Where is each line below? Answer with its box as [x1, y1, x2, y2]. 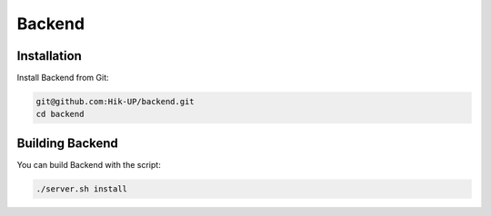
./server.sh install [35, 183, 127, 194]
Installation [16, 48, 82, 64]
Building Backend [16, 135, 118, 151]
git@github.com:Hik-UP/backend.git [35, 96, 195, 107]
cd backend [35, 109, 85, 120]
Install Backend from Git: [16, 73, 109, 83]
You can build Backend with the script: [16, 159, 161, 170]
